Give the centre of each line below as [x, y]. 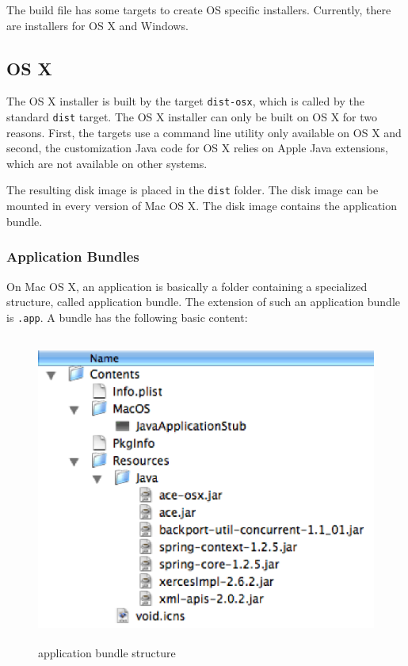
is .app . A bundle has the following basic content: [127, 317]
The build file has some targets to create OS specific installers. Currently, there [199, 10]
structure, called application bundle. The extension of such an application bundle [203, 302]
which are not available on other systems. [107, 163]
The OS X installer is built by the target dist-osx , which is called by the [185, 101]
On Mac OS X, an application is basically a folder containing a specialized [187, 286]
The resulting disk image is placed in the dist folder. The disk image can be [193, 190]
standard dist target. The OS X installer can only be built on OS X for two [192, 117]
